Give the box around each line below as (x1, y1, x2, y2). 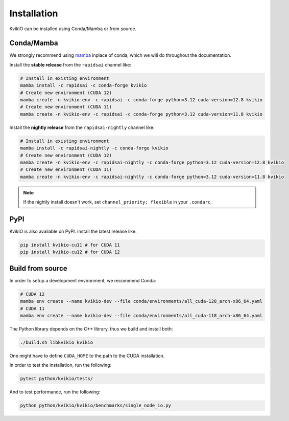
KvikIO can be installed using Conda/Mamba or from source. (9, 26, 137, 32)
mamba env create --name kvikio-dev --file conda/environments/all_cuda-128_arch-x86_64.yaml (20, 298, 263, 304)
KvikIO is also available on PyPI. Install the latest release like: (9, 228, 137, 234)
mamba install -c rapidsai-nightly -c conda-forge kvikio (20, 145, 168, 151)
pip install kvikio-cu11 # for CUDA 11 (20, 242, 120, 248)
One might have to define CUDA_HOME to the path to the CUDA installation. (9, 352, 165, 359)
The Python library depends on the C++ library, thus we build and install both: (9, 326, 173, 332)
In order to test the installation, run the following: (9, 362, 112, 368)
